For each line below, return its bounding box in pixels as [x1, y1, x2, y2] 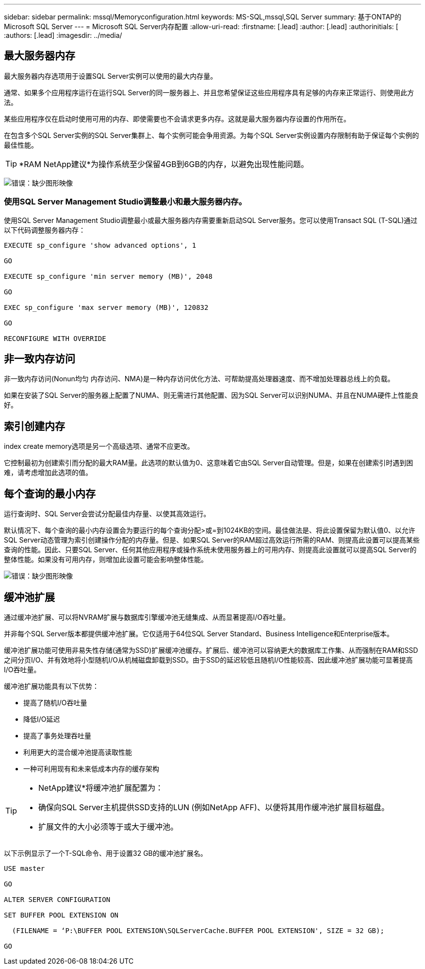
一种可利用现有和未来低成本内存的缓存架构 [23, 764, 159, 773]
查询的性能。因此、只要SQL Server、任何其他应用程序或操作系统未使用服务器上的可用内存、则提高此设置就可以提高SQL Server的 [4, 545, 417, 554]
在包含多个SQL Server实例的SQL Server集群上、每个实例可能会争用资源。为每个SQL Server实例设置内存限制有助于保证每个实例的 [4, 131, 419, 139]
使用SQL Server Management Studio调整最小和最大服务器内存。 [4, 197, 246, 207]
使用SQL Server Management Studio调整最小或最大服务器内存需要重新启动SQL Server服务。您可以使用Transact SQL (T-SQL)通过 [4, 216, 418, 224]
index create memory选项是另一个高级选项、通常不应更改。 [4, 442, 194, 451]
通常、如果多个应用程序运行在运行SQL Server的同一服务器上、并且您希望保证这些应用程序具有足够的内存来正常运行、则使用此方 [4, 88, 414, 97]
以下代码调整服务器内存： [4, 225, 85, 234]
